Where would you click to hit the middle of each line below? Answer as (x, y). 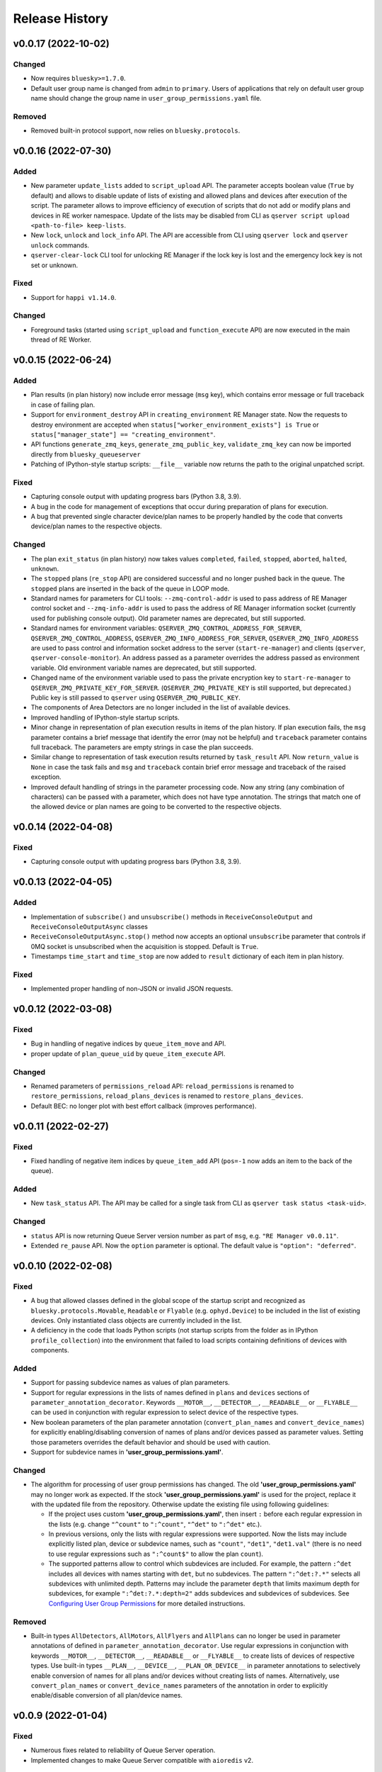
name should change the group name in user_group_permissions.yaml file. (146, 99)
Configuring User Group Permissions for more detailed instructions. (147, 1603)
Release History (61, 18)
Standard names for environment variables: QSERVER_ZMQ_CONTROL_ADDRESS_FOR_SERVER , (166, 628)
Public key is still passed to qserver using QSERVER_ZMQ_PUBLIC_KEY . (135, 697)
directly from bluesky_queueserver (86, 454)
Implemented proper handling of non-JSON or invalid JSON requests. (132, 989)
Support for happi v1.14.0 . (74, 297)
